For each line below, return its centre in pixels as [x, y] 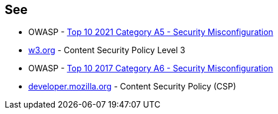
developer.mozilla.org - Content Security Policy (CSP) [132, 87]
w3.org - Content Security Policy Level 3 [107, 50]
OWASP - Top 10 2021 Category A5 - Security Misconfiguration [151, 32]
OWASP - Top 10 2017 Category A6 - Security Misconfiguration [151, 68]
